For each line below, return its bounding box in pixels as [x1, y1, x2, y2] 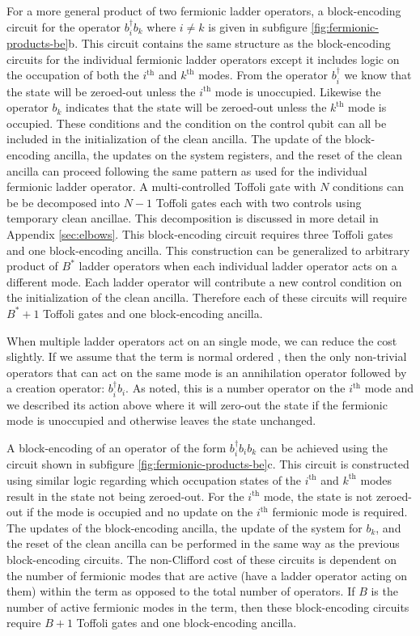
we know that [344, 66, 412, 83]
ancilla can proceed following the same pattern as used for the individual [6, 162, 367, 179]
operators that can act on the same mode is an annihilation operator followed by [6, 363, 407, 380]
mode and [364, 379, 414, 396]
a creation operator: [6, 379, 105, 396]
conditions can [333, 178, 405, 195]
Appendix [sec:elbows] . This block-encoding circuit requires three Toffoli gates [6, 225, 393, 242]
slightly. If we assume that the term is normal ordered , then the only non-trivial [6, 348, 407, 365]
